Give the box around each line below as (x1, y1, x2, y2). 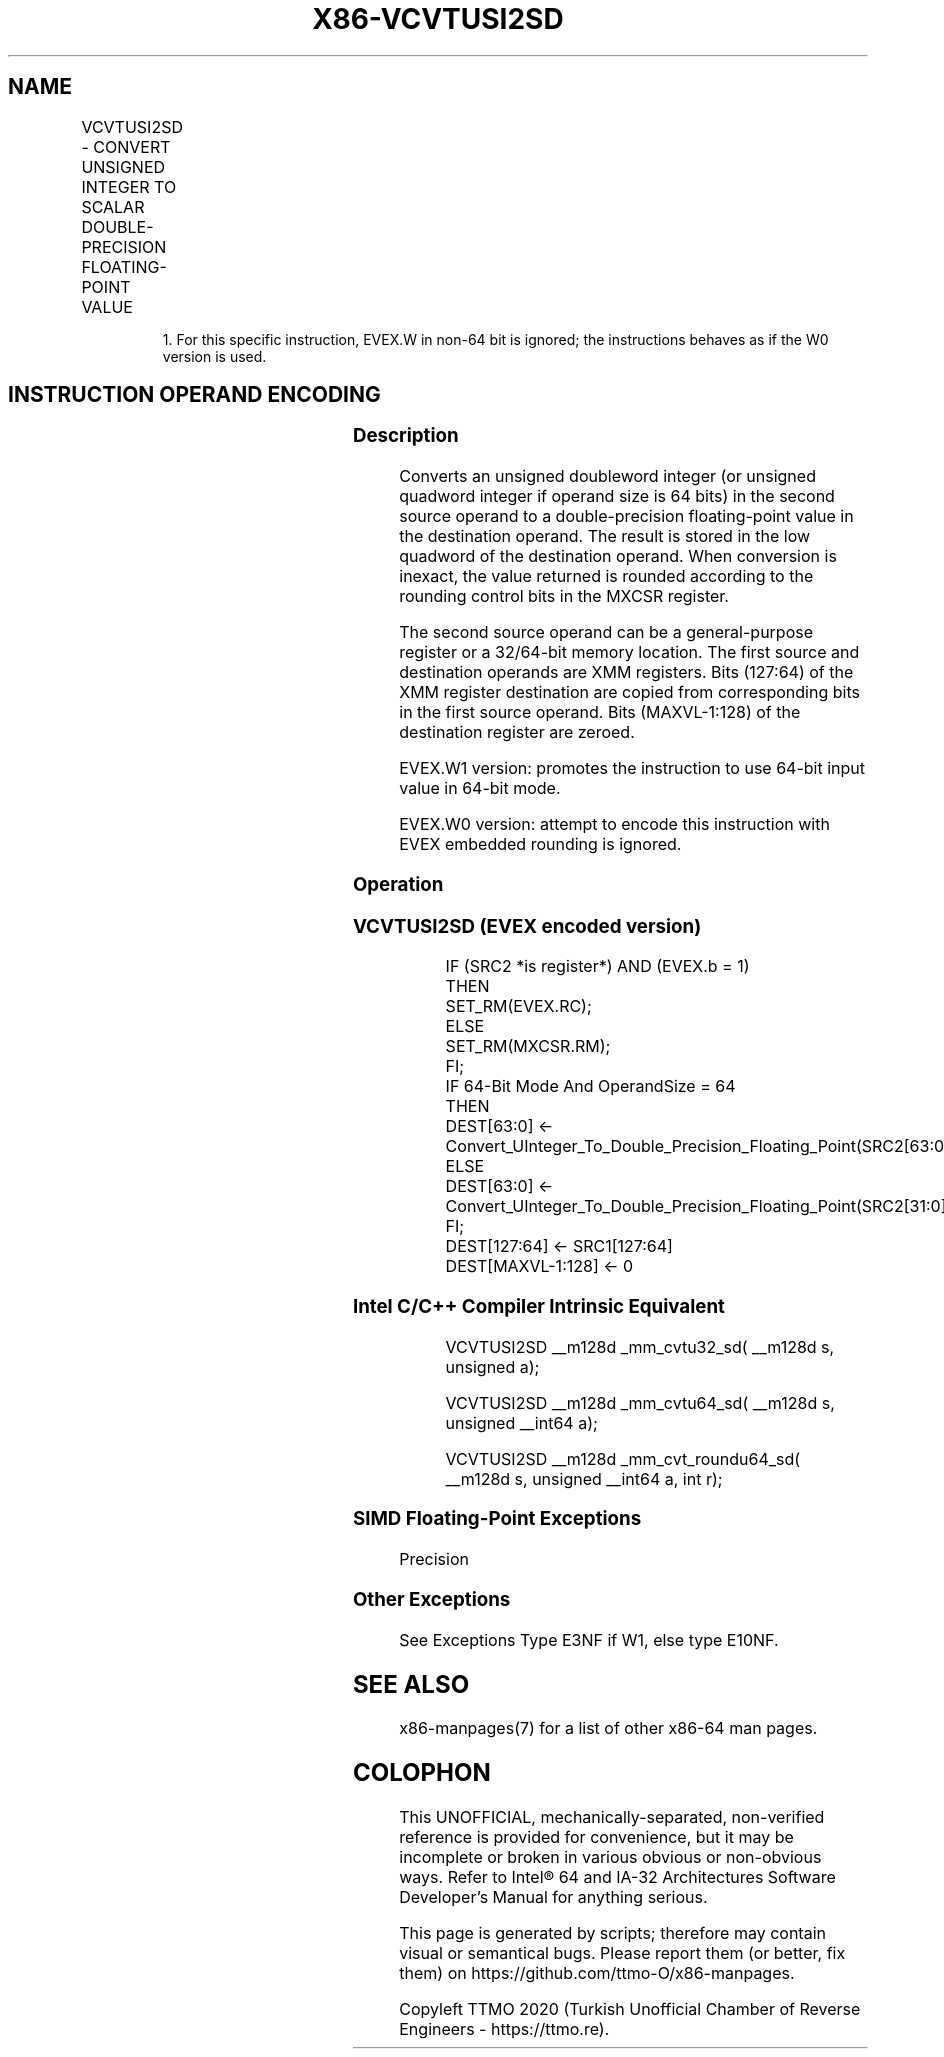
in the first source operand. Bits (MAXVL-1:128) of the (399, 702, 801, 723)
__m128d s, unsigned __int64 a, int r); (445, 1468, 723, 1489)
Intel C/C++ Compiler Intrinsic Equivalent (352, 1295, 725, 1319)
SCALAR (81, 196, 145, 217)
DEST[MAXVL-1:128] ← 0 (445, 1256, 634, 1277)
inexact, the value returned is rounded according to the (399, 566, 814, 587)
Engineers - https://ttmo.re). (399, 2019, 610, 2040)
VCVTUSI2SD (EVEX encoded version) (352, 914, 702, 938)
